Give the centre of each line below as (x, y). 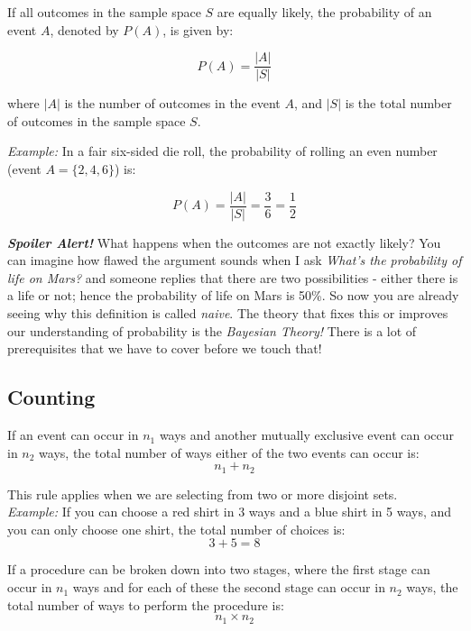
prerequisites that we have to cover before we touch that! (165, 348)
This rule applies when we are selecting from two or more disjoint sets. (203, 494)
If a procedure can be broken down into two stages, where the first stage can (219, 569)
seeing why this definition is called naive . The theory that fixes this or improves (228, 313)
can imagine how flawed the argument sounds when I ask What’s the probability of (235, 260)
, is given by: (198, 29)
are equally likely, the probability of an (324, 12)
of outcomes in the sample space (97, 120)
